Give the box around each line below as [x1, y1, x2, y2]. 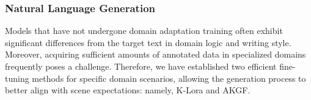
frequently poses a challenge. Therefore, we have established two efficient [5, 60, 277, 72]
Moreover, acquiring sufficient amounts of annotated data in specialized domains [5, 48, 306, 61]
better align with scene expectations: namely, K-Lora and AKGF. [5, 84, 251, 96]
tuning [5, 72, 29, 84]
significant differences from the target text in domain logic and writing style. [5, 36, 291, 48]
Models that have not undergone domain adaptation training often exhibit [5, 24, 283, 37]
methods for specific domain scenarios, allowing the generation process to [32, 72, 306, 84]
